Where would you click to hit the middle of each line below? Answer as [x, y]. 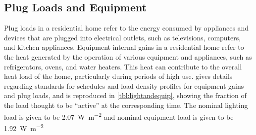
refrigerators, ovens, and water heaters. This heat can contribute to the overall [123, 66]
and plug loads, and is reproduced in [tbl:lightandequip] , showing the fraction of [125, 95]
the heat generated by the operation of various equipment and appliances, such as [128, 56]
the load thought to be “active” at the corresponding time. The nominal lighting [126, 105]
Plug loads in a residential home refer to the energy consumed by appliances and [127, 28]
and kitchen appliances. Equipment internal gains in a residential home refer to [124, 47]
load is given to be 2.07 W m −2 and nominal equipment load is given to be [119, 116]
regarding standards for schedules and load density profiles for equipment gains [124, 85]
